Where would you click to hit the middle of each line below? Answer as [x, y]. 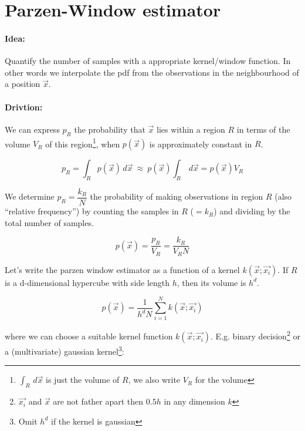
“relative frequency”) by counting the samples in [92, 211]
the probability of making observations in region [177, 196]
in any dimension [194, 401]
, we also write [154, 380]
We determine [30, 196]
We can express [32, 129]
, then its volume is [211, 282]
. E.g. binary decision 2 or [255, 335]
